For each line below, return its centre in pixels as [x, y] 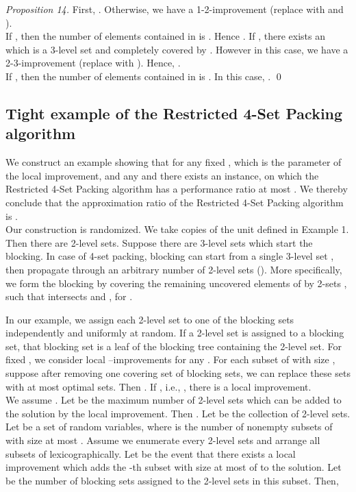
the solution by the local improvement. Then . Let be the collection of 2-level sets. [178, 413]
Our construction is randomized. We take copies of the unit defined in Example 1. [177, 229]
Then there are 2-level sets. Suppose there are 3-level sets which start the [159, 242]
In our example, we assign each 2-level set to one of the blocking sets [150, 319]
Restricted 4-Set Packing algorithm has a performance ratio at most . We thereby [177, 189]
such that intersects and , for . [69, 296]
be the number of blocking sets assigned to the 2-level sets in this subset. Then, [172, 480]
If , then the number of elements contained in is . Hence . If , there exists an [165, 36]
